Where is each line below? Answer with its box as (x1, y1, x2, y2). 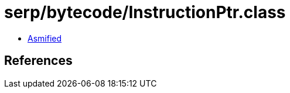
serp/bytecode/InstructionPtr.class (4, 2, 286, 22)
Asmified (28, 33, 62, 43)
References (4, 53, 73, 68)
